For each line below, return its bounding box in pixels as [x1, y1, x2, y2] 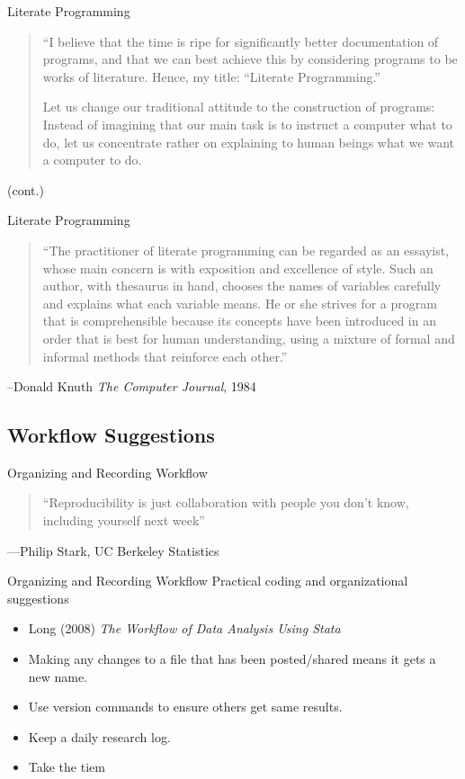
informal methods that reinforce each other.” [42, 346, 288, 365]
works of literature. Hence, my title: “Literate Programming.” [42, 67, 380, 85]
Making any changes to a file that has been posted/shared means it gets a [28, 649, 436, 668]
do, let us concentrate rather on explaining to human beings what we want [42, 132, 455, 151]
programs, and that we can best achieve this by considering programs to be [42, 49, 458, 68]
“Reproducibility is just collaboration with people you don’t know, [42, 493, 409, 512]
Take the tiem [28, 757, 105, 776]
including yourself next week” [42, 511, 205, 530]
